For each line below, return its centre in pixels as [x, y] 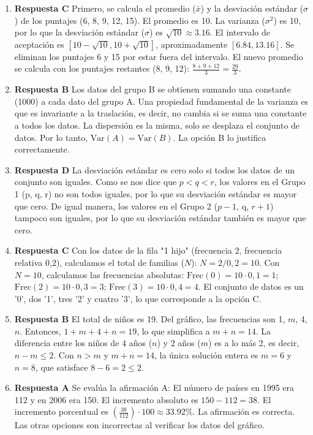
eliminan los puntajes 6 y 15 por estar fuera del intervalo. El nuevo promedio [159, 56]
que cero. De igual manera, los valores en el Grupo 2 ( [116, 206]
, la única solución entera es [206, 355]
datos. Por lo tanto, [51, 137]
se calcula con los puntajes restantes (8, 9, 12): [102, 68]
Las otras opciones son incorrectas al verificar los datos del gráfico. [139, 425]
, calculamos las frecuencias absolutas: [113, 274]
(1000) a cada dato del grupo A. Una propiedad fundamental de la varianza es [161, 101]
